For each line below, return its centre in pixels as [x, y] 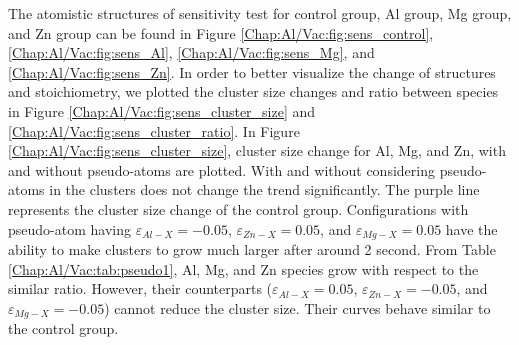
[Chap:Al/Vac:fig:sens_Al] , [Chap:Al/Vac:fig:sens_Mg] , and [191, 52]
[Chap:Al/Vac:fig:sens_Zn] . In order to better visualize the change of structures [252, 71]
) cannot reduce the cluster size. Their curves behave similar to [297, 307]
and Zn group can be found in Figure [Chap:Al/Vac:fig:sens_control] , [221, 32]
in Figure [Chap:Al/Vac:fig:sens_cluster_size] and [162, 110]
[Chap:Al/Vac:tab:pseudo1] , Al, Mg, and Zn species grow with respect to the [243, 268]
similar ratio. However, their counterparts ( [140, 288]
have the [471, 228]
